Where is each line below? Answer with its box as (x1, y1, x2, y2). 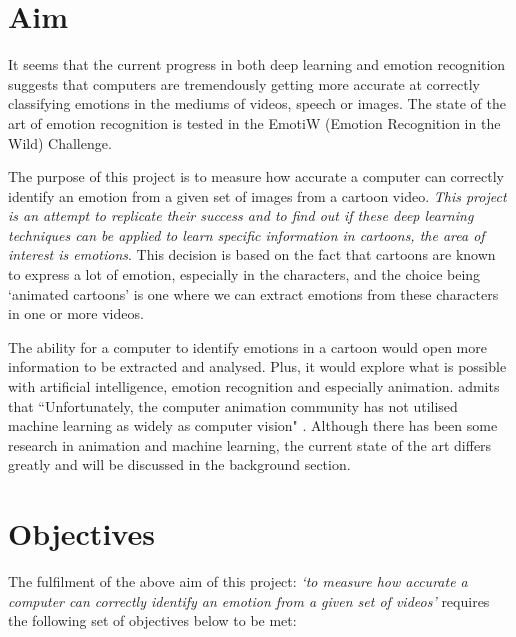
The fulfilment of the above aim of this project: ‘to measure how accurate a (8, 571, 468, 592)
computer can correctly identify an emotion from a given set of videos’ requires (8, 590, 490, 611)
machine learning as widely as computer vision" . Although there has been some (8, 415, 498, 436)
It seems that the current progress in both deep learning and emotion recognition (8, 54, 506, 75)
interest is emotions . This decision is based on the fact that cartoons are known (8, 244, 496, 265)
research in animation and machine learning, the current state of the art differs (8, 434, 492, 455)
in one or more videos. (8, 303, 144, 324)
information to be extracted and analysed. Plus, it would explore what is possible (8, 356, 507, 377)
